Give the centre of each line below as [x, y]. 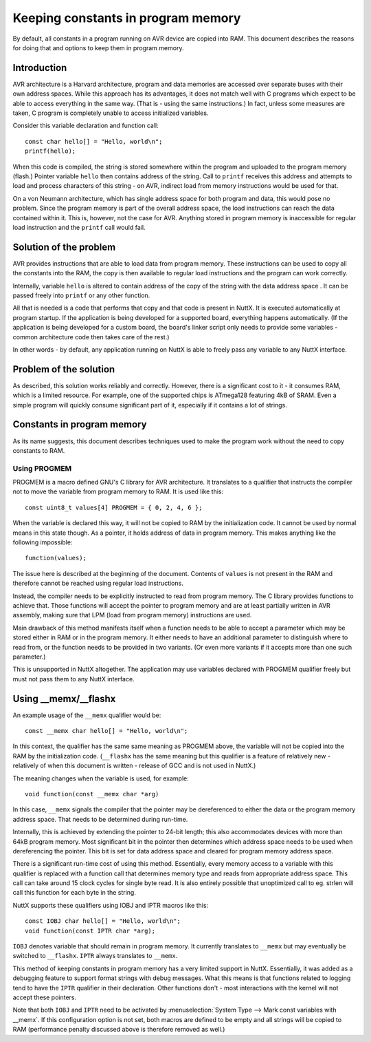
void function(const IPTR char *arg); [90, 931]
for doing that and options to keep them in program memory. [98, 47]
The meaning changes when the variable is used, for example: [101, 778]
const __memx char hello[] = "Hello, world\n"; [106, 731]
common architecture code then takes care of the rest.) [91, 337]
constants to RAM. [39, 450]
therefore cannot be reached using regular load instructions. [98, 583]
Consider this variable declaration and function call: [86, 126]
